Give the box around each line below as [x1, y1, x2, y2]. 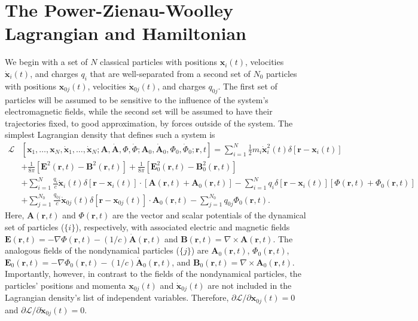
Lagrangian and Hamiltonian [5, 21, 246, 45]
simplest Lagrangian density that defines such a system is [5, 128, 215, 141]
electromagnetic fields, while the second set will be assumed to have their [5, 105, 273, 118]
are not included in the [208, 279, 292, 291]
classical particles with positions [100, 55, 218, 68]
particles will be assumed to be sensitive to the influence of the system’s [5, 93, 269, 106]
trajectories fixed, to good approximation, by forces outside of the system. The [5, 116, 293, 129]
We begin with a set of [5, 55, 88, 68]
